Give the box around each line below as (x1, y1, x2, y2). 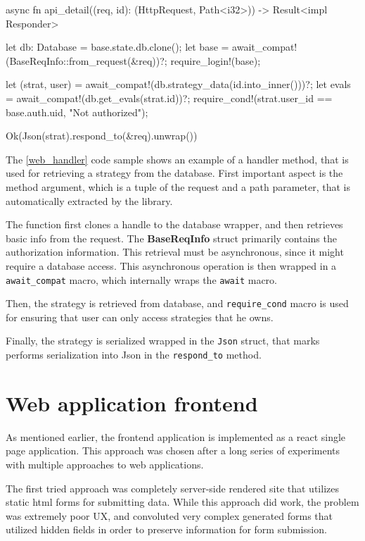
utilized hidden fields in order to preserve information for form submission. (6, 522, 327, 537)
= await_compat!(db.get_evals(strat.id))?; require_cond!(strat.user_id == (6, 90, 333, 105)
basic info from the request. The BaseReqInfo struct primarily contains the (6, 230, 337, 245)
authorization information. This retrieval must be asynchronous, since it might (6, 244, 344, 259)
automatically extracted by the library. (6, 193, 173, 208)
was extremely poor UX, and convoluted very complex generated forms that (6, 508, 333, 523)
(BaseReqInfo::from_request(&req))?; (6, 53, 167, 68)
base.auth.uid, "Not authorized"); (6, 104, 148, 119)
